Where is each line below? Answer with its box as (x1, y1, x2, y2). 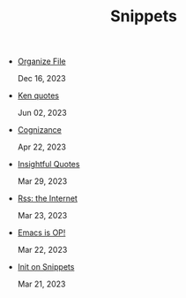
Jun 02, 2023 (17, 108, 68, 118)
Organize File (17, 56, 66, 67)
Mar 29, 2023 (17, 176, 68, 187)
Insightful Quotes (17, 159, 80, 170)
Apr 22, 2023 (17, 141, 66, 152)
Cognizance (17, 125, 62, 135)
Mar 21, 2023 (17, 279, 66, 289)
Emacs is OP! (17, 227, 66, 238)
